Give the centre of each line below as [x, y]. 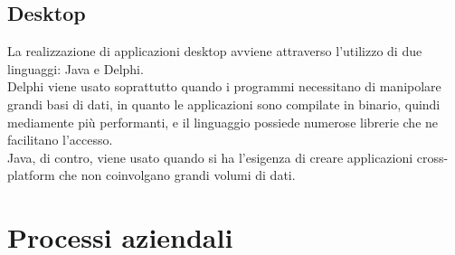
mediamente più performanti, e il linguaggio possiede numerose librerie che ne [223, 122]
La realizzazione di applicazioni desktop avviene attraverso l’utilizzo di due [215, 51]
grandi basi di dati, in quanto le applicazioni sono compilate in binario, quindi [224, 104]
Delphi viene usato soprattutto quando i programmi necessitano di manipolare [224, 86]
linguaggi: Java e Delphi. [76, 68]
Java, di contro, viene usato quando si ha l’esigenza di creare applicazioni [210, 157]
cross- [432, 157]
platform [31, 175]
